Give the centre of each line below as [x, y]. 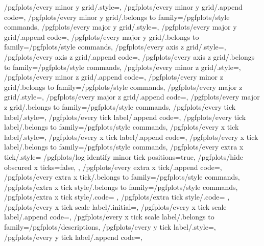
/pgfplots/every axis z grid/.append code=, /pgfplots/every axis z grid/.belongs [129, 56]
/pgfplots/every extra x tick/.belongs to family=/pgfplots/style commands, [122, 177]
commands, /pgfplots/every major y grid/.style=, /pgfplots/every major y [121, 27]
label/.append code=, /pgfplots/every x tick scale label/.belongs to [109, 217]
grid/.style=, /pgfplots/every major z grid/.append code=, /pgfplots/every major [132, 97]
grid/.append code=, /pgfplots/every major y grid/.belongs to [102, 36]
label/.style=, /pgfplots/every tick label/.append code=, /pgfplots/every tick [125, 117]
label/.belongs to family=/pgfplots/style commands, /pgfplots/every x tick [122, 127]
